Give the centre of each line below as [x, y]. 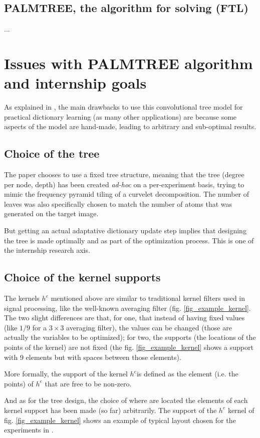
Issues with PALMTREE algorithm [128, 63]
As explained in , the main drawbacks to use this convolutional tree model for [123, 107]
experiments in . [29, 430]
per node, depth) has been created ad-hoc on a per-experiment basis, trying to [124, 184]
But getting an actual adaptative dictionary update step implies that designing [125, 231]
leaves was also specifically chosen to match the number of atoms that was [118, 203]
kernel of [241, 410]
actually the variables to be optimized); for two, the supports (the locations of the [130, 337]
